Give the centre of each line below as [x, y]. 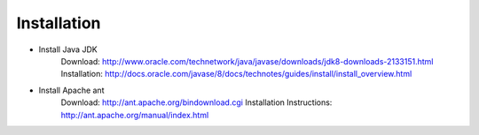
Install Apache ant [71, 90]
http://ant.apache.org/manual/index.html [135, 115]
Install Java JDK [68, 49]
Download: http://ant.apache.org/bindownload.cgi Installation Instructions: [196, 102]
